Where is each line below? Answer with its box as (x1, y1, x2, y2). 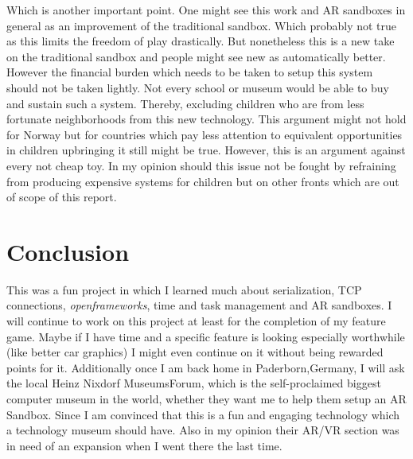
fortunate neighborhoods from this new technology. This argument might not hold (6, 111, 407, 127)
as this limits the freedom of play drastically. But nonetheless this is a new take (6, 33, 395, 49)
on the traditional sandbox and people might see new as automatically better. (6, 48, 386, 64)
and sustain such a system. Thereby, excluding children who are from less (6, 95, 364, 111)
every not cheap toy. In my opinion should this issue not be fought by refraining (6, 157, 396, 173)
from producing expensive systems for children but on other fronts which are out (6, 173, 399, 189)
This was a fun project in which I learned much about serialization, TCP (6, 281, 362, 298)
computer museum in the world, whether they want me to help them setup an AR (6, 391, 407, 406)
